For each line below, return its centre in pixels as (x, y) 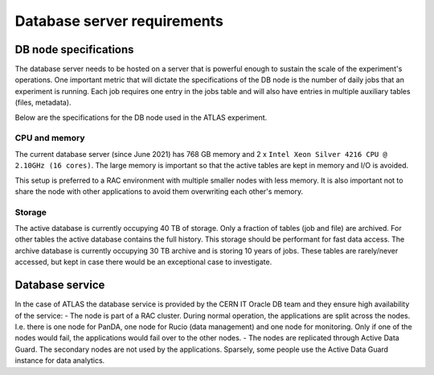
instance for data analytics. (60, 361)
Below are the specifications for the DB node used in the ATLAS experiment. (141, 117)
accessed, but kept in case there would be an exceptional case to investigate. (143, 262)
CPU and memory (50, 138)
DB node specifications (74, 49)
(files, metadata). (43, 103)
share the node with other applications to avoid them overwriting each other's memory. (159, 191)
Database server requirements (119, 21)
